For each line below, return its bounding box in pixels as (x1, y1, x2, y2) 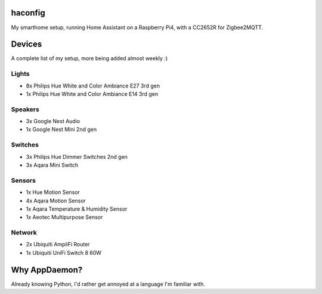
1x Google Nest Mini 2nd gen (26, 126, 97, 133)
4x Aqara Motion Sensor (26, 197, 86, 204)
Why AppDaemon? (11, 265, 83, 275)
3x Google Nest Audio (26, 118, 80, 125)
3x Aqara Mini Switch (26, 161, 79, 169)
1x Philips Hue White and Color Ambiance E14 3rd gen (26, 90, 159, 98)
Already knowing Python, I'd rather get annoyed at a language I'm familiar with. (11, 280, 205, 287)
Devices (11, 39, 42, 49)
